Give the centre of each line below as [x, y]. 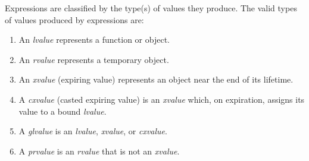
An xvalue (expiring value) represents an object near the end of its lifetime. [156, 79]
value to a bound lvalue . [63, 111]
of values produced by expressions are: [74, 19]
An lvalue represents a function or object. [94, 40]
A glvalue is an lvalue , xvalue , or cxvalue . [93, 131]
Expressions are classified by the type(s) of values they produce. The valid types [151, 8]
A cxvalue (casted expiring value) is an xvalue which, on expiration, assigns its [162, 99]
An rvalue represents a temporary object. [94, 59]
